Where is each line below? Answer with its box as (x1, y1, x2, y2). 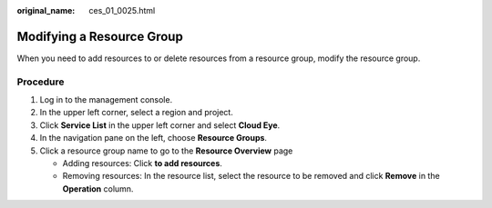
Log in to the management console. (39, 94, 173, 105)
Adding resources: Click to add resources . (62, 158, 223, 168)
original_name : (16, 5, 76, 15)
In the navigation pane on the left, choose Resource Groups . (39, 133, 268, 144)
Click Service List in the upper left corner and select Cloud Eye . (39, 119, 281, 131)
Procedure (16, 75, 65, 88)
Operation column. (62, 183, 134, 194)
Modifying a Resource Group (16, 28, 184, 45)
